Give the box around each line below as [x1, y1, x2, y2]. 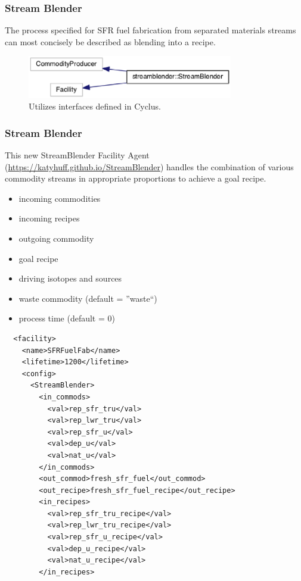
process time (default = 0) [18, 312, 115, 324]
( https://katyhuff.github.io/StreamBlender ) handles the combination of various [5, 160, 294, 173]
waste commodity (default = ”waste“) [18, 292, 157, 304]
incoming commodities [18, 192, 101, 204]
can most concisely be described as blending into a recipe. [5, 35, 216, 48]
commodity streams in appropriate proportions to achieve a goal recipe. [5, 172, 266, 185]
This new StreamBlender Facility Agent [5, 149, 150, 161]
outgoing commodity [18, 232, 94, 244]
